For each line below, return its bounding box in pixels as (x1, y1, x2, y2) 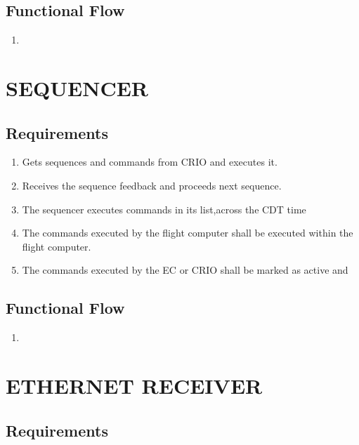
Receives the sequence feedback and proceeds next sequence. (22, 178, 282, 192)
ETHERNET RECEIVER (6, 371, 263, 399)
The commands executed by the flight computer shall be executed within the (22, 225, 353, 240)
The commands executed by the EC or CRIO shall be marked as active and (22, 263, 348, 277)
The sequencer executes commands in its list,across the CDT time (22, 201, 306, 216)
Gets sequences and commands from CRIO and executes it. (22, 154, 278, 169)
